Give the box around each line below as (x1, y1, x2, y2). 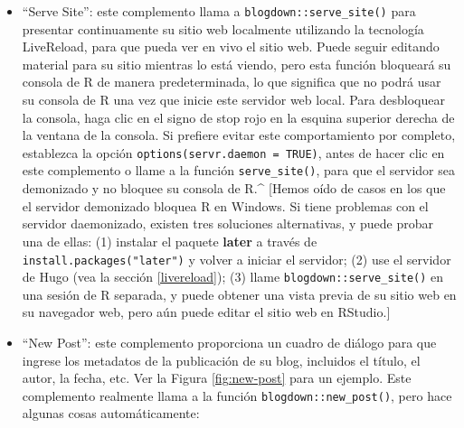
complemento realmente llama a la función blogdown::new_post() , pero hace (22, 386, 452, 405)
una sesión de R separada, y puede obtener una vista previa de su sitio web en (22, 284, 457, 303)
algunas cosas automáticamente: (22, 404, 200, 423)
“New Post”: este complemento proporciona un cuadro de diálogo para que (22, 333, 437, 351)
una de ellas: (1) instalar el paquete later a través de (22, 231, 317, 250)
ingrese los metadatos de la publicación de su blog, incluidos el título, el (22, 350, 421, 369)
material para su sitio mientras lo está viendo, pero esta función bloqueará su (22, 54, 451, 73)
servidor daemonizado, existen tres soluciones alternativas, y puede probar (22, 214, 433, 233)
